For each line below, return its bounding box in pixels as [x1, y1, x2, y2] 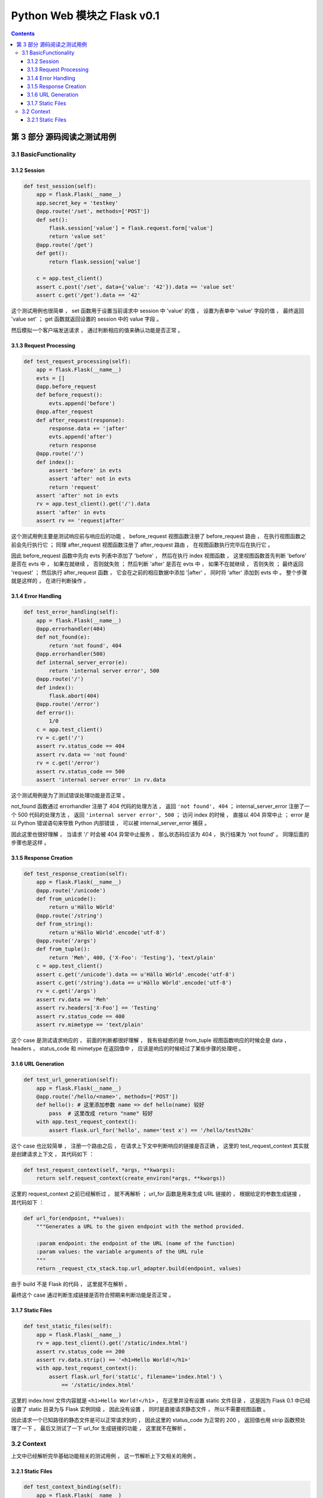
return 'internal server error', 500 [48, 667, 160, 674]
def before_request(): [36, 391, 103, 398]
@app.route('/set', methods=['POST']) [36, 208, 150, 215]
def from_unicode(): [36, 896, 97, 902]
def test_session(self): [23, 183, 97, 190]
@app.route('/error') [36, 701, 100, 708]
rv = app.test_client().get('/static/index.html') [36, 1340, 188, 1346]
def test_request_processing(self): [23, 358, 132, 365]
